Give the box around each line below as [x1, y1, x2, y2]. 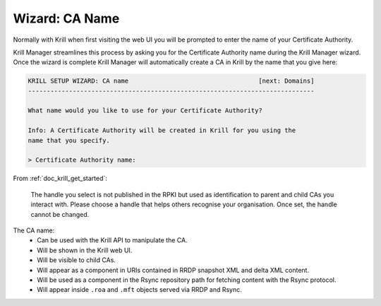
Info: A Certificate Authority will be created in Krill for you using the [28, 126, 296, 134]
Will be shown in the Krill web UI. [37, 246, 133, 254]
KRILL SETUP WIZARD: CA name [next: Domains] [28, 77, 315, 85]
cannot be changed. [30, 210, 90, 218]
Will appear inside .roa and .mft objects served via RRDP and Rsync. [37, 286, 243, 294]
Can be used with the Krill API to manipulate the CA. [37, 236, 188, 245]
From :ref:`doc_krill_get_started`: [13, 174, 107, 183]
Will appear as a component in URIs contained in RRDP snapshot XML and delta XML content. [37, 266, 310, 274]
